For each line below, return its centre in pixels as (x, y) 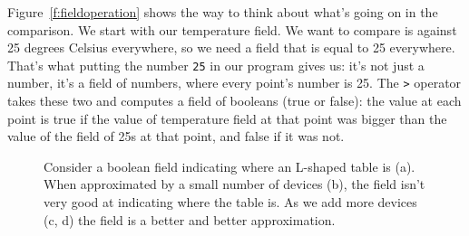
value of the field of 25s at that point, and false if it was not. (176, 136)
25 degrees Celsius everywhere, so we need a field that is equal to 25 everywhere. (231, 47)
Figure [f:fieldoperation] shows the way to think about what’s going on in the (223, 12)
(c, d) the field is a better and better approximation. (190, 219)
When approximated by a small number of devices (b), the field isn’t (234, 184)
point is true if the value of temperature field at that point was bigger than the (227, 118)
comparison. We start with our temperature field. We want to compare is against (232, 29)
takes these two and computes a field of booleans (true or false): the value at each (234, 101)
